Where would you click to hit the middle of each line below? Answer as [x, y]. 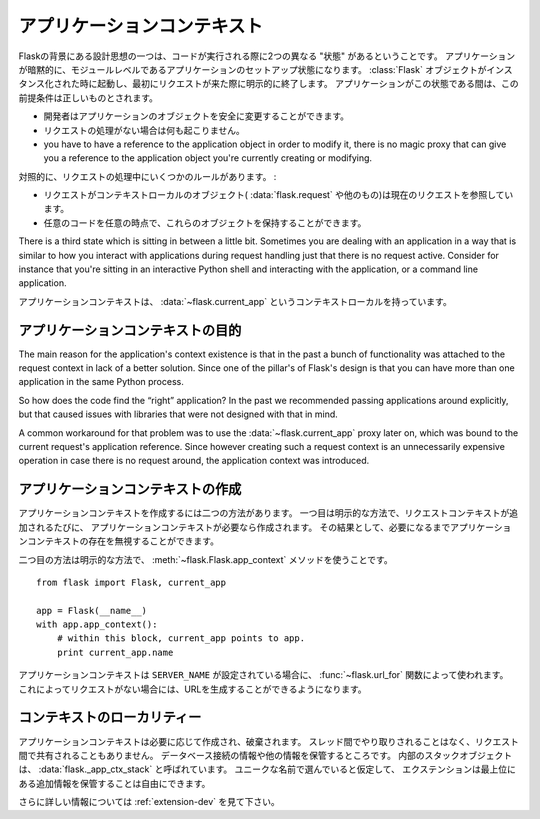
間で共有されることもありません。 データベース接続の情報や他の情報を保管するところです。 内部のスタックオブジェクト [265, 755]
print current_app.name [115, 652]
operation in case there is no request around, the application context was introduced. [194, 461]
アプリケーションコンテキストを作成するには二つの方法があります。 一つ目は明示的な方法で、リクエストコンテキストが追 [268, 513]
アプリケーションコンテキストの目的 [130, 330]
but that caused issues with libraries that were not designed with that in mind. [178, 414]
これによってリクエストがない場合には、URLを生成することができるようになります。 [192, 689]
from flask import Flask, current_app [131, 582]
